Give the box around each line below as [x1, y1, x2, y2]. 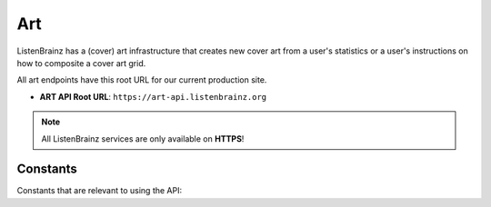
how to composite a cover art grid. [16, 57, 146, 68]
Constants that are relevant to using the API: [16, 185, 182, 196]
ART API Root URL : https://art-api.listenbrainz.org [39, 91, 267, 102]
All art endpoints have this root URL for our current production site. [16, 74, 267, 85]
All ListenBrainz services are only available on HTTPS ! [41, 133, 245, 144]
